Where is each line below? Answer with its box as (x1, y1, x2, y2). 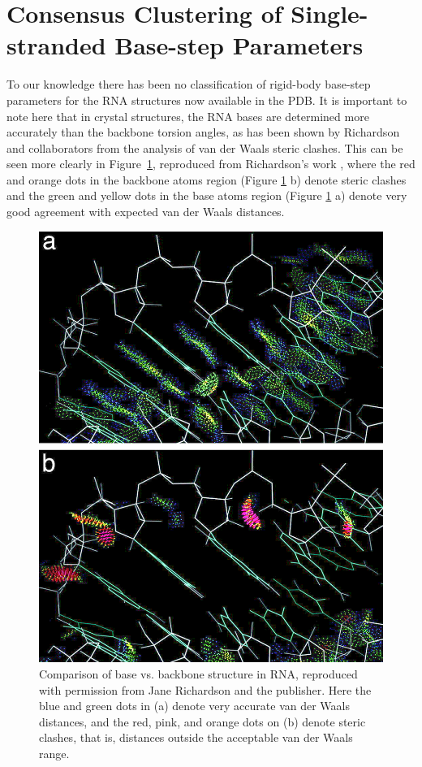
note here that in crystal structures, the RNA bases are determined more (6, 107, 369, 124)
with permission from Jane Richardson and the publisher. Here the (39, 681, 372, 698)
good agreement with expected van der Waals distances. (6, 203, 285, 220)
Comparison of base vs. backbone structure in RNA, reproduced (39, 665, 358, 682)
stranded (6, 28, 106, 62)
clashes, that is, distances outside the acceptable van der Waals (39, 729, 353, 746)
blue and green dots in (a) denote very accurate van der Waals (39, 697, 350, 714)
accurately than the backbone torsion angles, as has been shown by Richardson (6, 123, 400, 141)
